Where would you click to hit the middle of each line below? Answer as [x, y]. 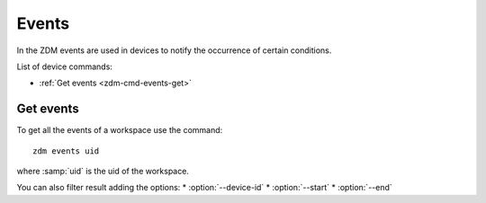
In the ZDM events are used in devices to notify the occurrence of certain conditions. [174, 50]
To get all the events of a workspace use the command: [120, 130]
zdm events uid [66, 151]
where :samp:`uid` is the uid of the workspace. [103, 172]
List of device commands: [64, 66]
